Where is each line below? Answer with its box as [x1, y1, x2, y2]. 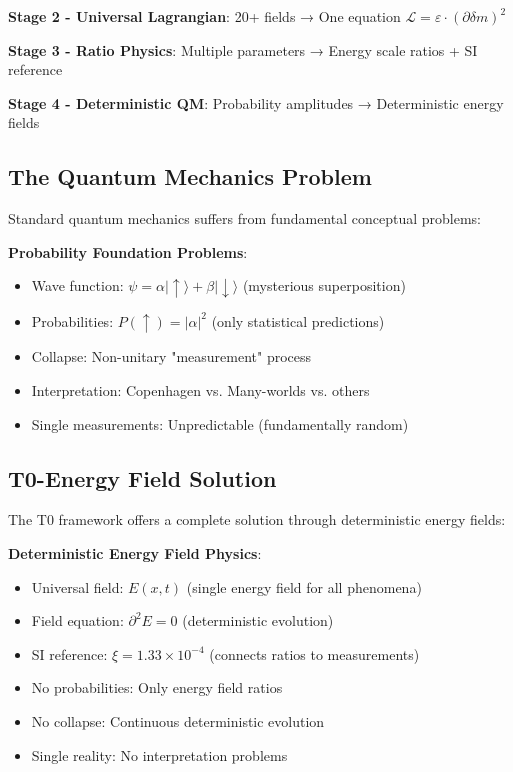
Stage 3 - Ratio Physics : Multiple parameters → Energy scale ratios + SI [8, 39, 478, 60]
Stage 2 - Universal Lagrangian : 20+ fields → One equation [8, 6, 401, 26]
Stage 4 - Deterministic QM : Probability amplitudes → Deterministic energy [8, 92, 504, 113]
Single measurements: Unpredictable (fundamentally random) [31, 413, 409, 434]
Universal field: [31, 576, 124, 597]
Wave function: [31, 275, 124, 296]
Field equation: [31, 610, 124, 631]
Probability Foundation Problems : [8, 241, 248, 262]
